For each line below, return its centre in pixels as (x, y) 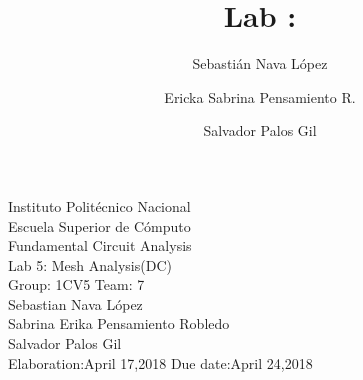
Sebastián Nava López (260, 63)
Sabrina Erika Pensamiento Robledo (119, 323)
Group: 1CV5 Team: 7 (76, 284)
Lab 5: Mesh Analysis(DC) (90, 264)
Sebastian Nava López (75, 303)
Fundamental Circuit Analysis (100, 245)
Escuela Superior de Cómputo (99, 225)
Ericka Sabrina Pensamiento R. (260, 96)
